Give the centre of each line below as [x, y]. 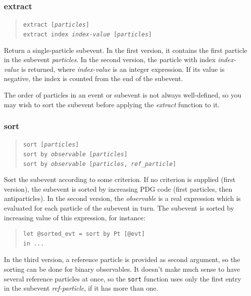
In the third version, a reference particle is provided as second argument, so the [122, 259]
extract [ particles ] [56, 25]
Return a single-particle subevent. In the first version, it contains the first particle [126, 50]
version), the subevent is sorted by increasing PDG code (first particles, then [118, 189]
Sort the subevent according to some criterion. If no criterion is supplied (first [120, 179]
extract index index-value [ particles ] [87, 34]
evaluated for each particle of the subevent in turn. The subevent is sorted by [119, 208]
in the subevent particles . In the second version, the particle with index [110, 59]
